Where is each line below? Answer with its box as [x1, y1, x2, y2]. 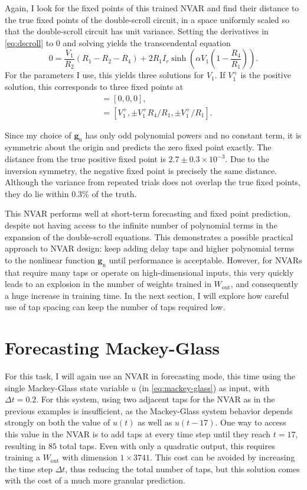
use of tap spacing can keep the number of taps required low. [5, 301, 226, 313]
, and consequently [230, 278, 298, 290]
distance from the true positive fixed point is [5, 153, 166, 165]
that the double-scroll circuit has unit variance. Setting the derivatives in [5, 25, 269, 37]
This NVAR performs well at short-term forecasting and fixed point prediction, [5, 207, 290, 220]
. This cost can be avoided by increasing [150, 451, 295, 463]
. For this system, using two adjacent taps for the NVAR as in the [36, 393, 275, 405]
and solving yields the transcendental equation [63, 36, 231, 49]
